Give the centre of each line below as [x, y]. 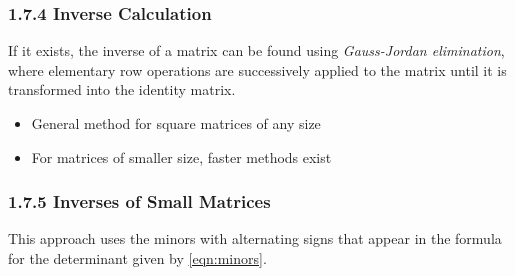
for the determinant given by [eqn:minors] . [137, 258]
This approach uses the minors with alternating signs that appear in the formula [255, 238]
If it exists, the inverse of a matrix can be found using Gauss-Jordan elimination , [256, 50]
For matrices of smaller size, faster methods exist [181, 156]
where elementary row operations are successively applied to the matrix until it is [257, 69]
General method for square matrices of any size [176, 123]
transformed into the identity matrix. [122, 89]
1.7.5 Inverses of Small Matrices [139, 201]
